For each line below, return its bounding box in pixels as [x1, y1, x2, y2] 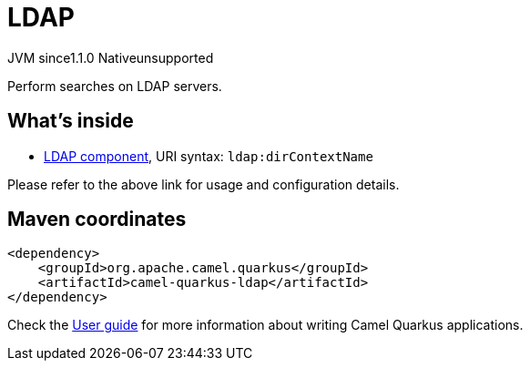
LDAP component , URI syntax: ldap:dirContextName [44, 148, 373, 164]
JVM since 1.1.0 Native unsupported [7, 49, 214, 66]
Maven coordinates [7, 208, 187, 231]
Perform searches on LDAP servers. [7, 77, 222, 94]
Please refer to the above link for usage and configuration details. [7, 176, 400, 192]
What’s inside [7, 109, 134, 133]
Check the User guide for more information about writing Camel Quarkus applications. [7, 317, 524, 333]
